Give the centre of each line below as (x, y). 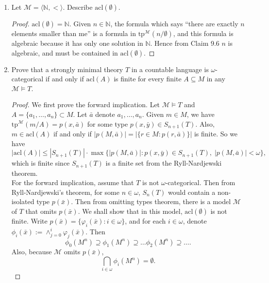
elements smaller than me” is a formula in (74, 33)
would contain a (192, 192)
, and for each (145, 221)
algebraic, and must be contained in (65, 52)
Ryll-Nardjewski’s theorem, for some (65, 192)
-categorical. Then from (200, 182)
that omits (41, 211)
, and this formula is (203, 33)
